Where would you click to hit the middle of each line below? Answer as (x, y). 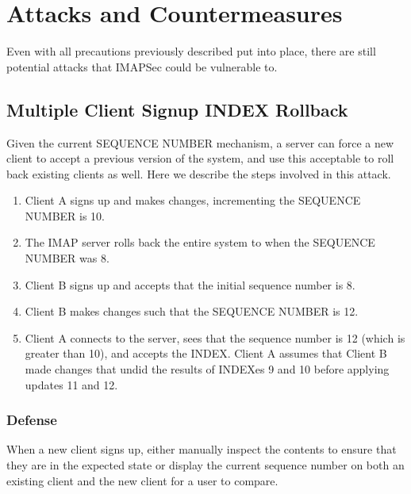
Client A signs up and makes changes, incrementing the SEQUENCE (193, 200)
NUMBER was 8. (67, 258)
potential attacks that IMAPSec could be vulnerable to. (142, 66)
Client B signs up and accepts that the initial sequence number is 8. (190, 284)
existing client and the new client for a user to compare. (142, 480)
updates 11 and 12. (71, 384)
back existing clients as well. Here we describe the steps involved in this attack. (199, 173)
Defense (32, 420)
